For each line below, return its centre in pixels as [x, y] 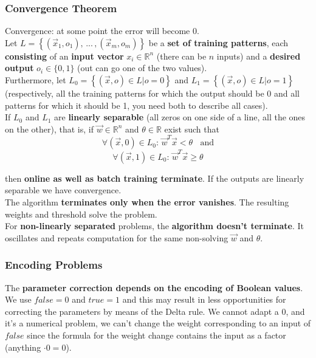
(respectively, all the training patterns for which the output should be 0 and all [153, 93]
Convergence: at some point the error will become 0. [102, 31]
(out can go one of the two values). [142, 68]
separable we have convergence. [63, 190]
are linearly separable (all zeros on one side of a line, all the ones [180, 117]
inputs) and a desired [259, 56]
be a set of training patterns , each [218, 42]
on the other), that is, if [49, 129]
